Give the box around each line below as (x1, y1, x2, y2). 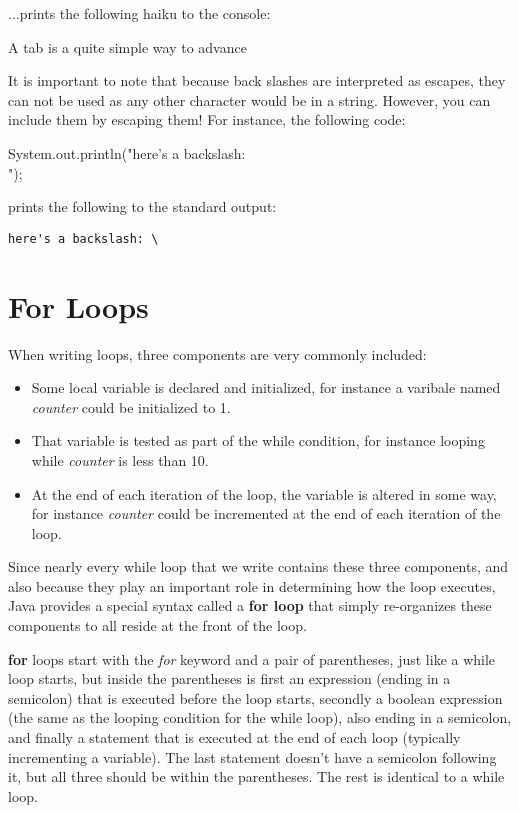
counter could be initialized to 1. (31, 396, 231, 417)
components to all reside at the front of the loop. (8, 615, 307, 636)
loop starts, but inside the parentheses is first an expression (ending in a (8, 668, 451, 689)
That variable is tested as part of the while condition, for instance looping (31, 430, 485, 451)
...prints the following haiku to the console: (8, 3, 271, 23)
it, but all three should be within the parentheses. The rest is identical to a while (8, 766, 505, 787)
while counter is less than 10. (31, 449, 209, 470)
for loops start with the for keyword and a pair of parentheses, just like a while (8, 648, 496, 669)
